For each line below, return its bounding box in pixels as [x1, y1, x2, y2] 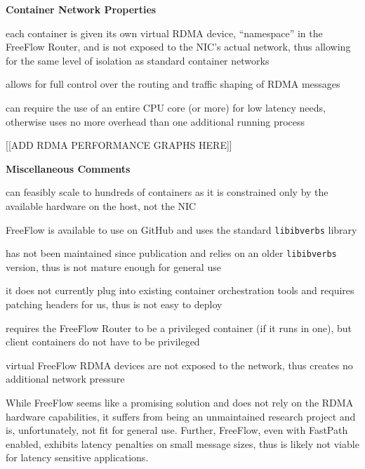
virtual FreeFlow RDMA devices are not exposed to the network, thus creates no [6, 357, 353, 372]
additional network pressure [6, 371, 125, 386]
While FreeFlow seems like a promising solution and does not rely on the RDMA [6, 395, 354, 409]
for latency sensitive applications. [6, 450, 149, 465]
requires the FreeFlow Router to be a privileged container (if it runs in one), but [6, 320, 352, 335]
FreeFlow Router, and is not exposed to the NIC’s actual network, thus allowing [6, 39, 351, 54]
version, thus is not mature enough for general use [6, 259, 221, 274]
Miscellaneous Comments [6, 161, 131, 176]
